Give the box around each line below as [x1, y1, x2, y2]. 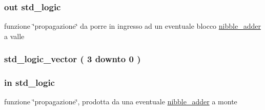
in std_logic [4, 76, 55, 89]
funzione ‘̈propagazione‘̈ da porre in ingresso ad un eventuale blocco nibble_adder [4, 21, 261, 31]
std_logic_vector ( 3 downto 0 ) [4, 52, 141, 65]
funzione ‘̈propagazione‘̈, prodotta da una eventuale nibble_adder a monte [4, 96, 237, 107]
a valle [4, 30, 25, 41]
